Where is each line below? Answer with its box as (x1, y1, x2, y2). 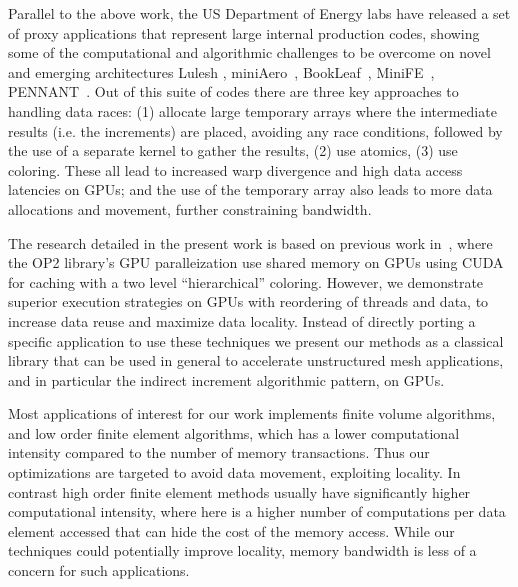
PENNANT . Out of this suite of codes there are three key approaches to (8, 81, 459, 102)
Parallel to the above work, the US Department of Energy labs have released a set (8, 3, 511, 23)
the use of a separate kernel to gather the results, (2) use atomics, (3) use (8, 140, 458, 161)
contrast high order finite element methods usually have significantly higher (8, 481, 471, 502)
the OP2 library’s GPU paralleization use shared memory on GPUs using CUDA (8, 252, 504, 273)
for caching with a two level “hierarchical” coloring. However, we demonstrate (8, 271, 484, 292)
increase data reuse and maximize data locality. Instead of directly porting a (8, 310, 476, 331)
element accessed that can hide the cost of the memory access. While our (8, 520, 455, 541)
